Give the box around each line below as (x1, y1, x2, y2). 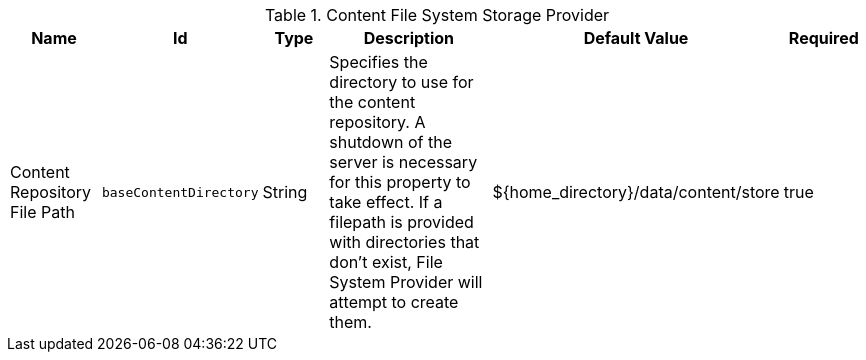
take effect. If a (329, 192, 443, 212)
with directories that (329, 232, 480, 252)
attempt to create (329, 292, 459, 312)
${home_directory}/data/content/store (492, 182, 780, 202)
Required (788, 28, 859, 48)
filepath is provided (329, 212, 474, 232)
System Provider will (329, 272, 483, 292)
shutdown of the (329, 132, 452, 152)
